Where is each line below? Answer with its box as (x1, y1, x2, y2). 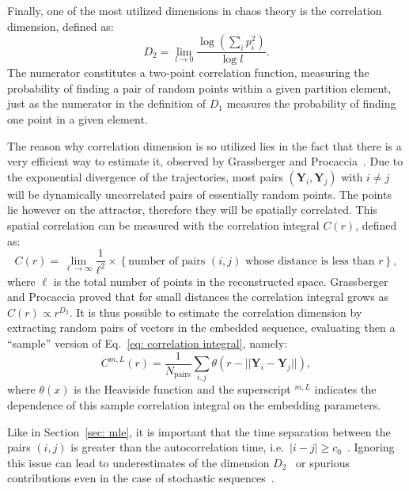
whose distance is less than (244, 255, 375, 267)
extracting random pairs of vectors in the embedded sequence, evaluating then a (7, 319, 396, 336)
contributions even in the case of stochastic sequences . (7, 470, 275, 486)
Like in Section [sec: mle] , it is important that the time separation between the (7, 423, 391, 440)
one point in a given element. (7, 111, 148, 127)
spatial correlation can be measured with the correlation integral (7, 216, 320, 233)
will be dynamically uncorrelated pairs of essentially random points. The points (7, 185, 392, 202)
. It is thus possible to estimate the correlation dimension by (69, 303, 362, 320)
